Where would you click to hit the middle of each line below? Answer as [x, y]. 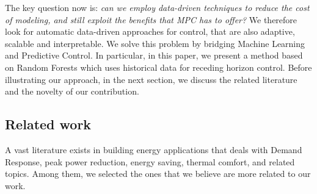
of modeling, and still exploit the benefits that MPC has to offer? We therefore [151, 19]
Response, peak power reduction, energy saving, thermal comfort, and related [150, 161]
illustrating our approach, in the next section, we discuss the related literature [151, 79]
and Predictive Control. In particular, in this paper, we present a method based [154, 55]
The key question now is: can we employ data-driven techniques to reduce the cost [157, 7]
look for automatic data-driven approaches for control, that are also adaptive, [150, 31]
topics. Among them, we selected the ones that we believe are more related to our [158, 174]
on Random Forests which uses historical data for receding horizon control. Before [158, 67]
